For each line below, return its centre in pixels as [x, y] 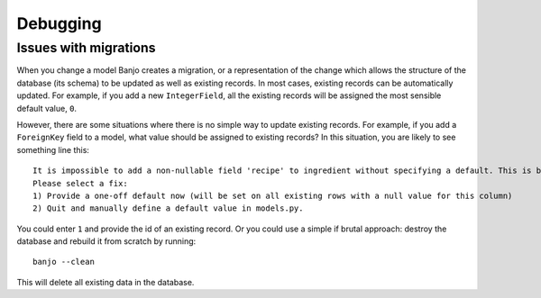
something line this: [53, 149]
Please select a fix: [80, 183]
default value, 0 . [46, 108]
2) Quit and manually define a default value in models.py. [168, 208]
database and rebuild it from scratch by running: [106, 241]
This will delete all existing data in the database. [105, 282]
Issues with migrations [87, 48]
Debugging [60, 23]
